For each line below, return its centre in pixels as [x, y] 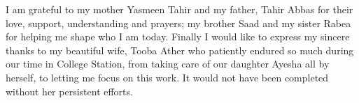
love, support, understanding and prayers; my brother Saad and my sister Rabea [178, 23]
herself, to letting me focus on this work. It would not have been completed [167, 77]
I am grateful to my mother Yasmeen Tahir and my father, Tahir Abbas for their [179, 9]
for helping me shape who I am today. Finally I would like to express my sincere [178, 37]
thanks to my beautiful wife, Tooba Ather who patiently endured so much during [180, 50]
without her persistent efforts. [69, 91]
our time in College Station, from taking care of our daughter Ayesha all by [168, 64]
